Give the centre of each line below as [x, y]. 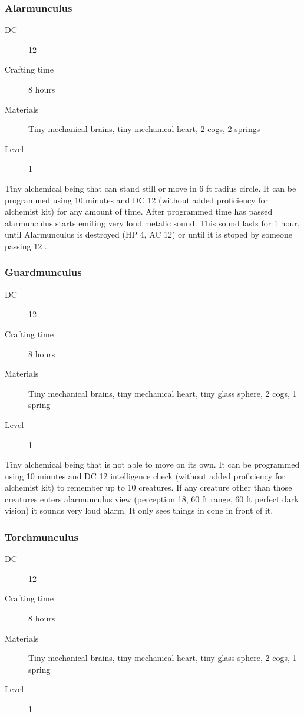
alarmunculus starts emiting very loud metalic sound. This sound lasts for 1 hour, [152, 223]
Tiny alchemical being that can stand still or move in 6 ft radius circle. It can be [151, 188]
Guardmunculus [43, 272]
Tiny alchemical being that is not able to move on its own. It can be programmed [152, 464]
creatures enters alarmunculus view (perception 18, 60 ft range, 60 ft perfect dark [152, 499]
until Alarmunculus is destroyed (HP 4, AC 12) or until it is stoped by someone [149, 234]
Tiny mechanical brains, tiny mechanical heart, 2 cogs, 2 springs [144, 129]
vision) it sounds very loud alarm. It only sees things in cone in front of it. [139, 510]
